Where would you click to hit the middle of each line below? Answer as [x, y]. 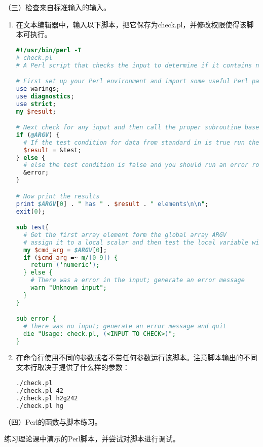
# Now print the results [58, 196]
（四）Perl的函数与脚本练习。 [53, 421]
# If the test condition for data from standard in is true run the [141, 142]
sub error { [36, 319]
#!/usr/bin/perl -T [49, 50]
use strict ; [36, 104]
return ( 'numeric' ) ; [65, 265]
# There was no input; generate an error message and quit [125, 326]
